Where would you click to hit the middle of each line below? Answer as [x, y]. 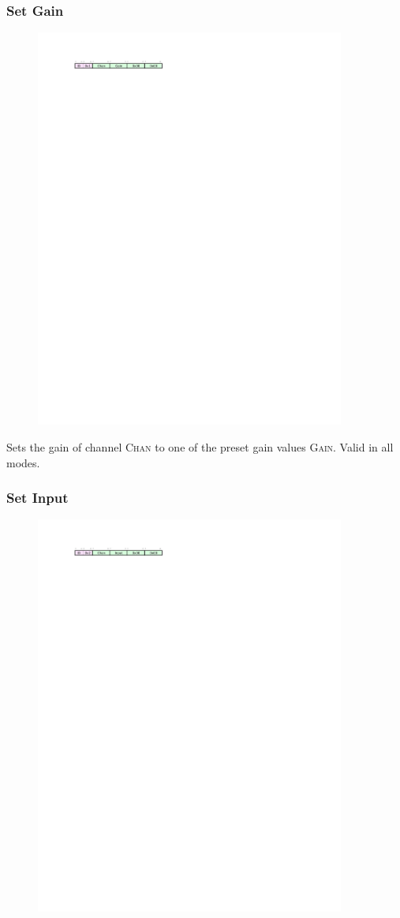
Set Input [37, 498]
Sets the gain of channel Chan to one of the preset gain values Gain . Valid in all [200, 446]
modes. [23, 462]
